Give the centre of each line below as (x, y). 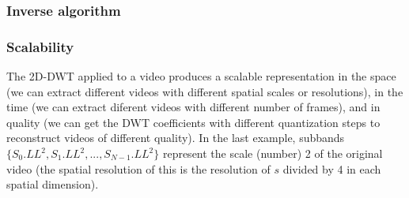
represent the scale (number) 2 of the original (273, 153)
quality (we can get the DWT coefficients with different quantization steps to (193, 122)
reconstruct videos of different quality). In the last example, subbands (176, 138)
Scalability (40, 46)
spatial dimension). (53, 184)
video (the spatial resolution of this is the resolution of (138, 168)
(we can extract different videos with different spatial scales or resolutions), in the (205, 91)
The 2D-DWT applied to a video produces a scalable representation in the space (201, 76)
